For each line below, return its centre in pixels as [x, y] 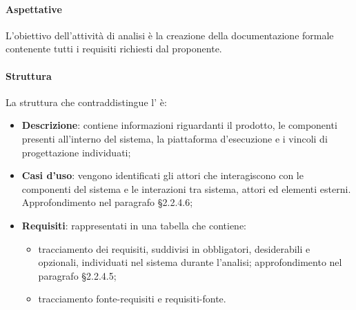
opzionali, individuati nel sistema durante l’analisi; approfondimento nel [190, 262]
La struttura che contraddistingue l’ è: [86, 102]
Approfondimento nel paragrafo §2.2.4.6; [107, 202]
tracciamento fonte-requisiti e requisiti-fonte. [132, 299]
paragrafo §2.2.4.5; [77, 275]
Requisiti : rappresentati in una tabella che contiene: [134, 225]
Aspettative [34, 9]
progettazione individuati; [76, 152]
